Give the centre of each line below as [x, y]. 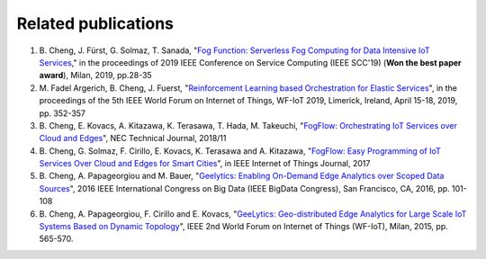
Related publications [95, 23]
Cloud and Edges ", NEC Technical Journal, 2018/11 [133, 138]
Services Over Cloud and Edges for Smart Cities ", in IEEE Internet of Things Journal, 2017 [205, 164]
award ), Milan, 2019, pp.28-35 [95, 76]
